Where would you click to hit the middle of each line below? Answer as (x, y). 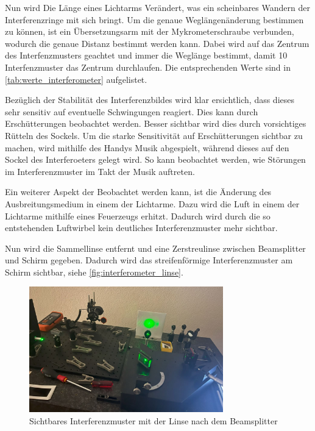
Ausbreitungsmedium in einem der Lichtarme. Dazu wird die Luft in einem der (152, 203)
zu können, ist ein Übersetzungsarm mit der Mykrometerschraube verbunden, (150, 31)
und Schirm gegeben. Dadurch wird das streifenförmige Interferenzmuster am (149, 260)
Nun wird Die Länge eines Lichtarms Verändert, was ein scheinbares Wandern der (157, 7)
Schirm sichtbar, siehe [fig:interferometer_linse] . (94, 272)
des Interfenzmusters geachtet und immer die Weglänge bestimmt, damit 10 (146, 55)
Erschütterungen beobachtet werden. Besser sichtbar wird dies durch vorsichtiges (156, 123)
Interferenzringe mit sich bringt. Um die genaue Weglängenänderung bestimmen (154, 19)
